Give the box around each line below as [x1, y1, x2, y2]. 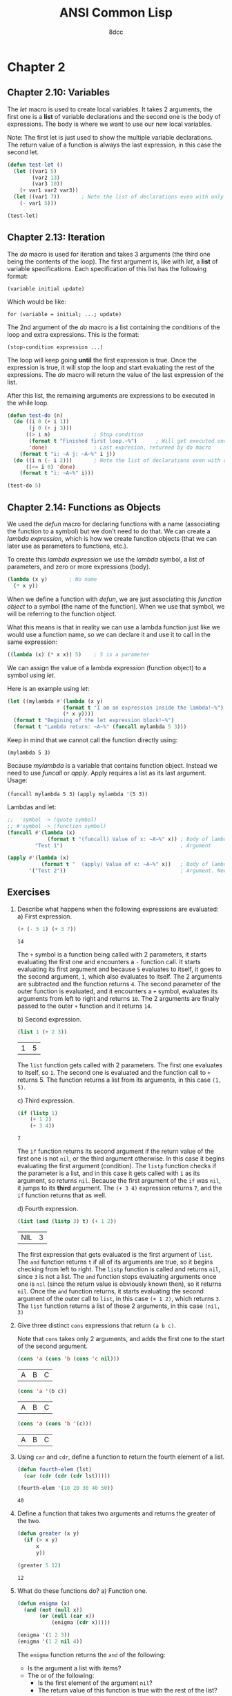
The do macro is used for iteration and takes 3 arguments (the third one [7, 250, 211, 258]
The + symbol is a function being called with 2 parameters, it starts [17, 950, 207, 959]
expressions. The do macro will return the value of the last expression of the [7, 370, 224, 378]
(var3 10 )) [32, 181, 64, 187]
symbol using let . [7, 671, 56, 679]
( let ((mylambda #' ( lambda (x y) [7, 697, 104, 705]
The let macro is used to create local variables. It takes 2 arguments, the [7, 105, 213, 113]
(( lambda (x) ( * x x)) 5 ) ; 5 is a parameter [7, 651, 150, 658]
